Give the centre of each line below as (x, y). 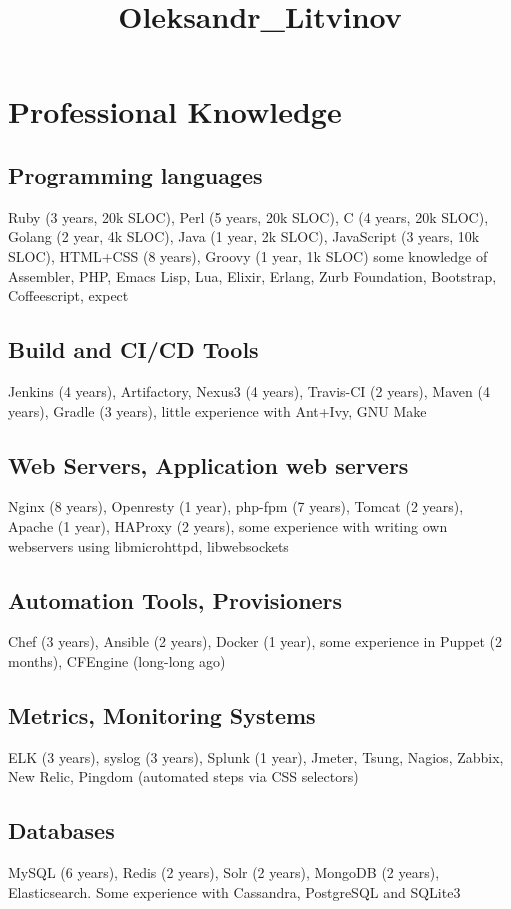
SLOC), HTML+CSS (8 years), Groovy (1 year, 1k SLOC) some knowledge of (248, 255)
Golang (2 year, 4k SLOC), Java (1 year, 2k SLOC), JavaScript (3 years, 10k (244, 236)
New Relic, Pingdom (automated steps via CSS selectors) (183, 776)
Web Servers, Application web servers (208, 464)
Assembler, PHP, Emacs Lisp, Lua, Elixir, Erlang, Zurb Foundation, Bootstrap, (252, 275)
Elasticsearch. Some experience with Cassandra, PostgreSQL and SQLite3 (234, 891)
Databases (61, 830)
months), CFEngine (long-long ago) (117, 660)
